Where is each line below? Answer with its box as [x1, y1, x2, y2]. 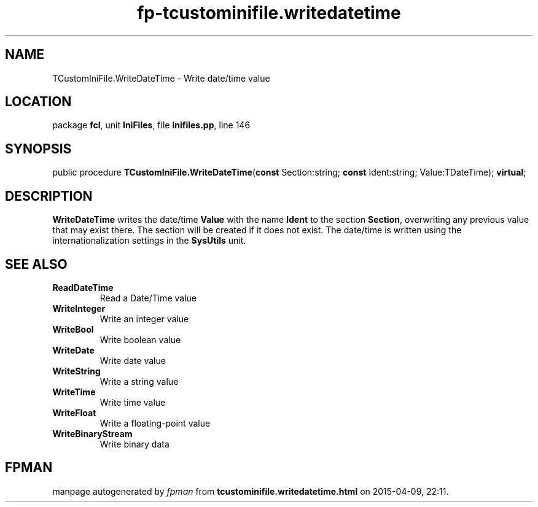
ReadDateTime [52, 282, 114, 293]
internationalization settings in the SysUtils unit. [52, 235, 246, 246]
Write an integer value [99, 313, 189, 324]
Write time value [99, 397, 166, 408]
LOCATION [5, 94, 72, 110]
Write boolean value [99, 334, 181, 345]
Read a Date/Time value [99, 292, 197, 303]
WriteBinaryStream [52, 428, 133, 439]
